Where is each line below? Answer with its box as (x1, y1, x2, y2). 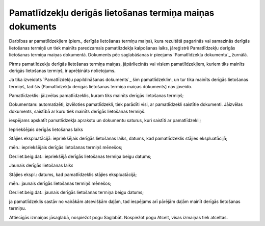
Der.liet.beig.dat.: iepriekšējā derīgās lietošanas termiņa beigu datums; (9, 153, 152, 159)
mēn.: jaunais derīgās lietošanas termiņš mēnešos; (9, 180, 111, 186)
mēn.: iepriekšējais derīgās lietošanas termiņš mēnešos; (9, 145, 123, 151)
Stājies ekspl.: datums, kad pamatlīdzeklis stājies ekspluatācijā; (9, 172, 137, 177)
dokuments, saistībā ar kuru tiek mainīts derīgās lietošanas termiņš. (9, 108, 146, 114)
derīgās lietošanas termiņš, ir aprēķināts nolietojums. (9, 68, 116, 74)
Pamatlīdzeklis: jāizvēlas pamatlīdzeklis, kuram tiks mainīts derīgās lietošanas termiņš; (9, 93, 184, 99)
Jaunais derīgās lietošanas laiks (9, 162, 74, 169)
